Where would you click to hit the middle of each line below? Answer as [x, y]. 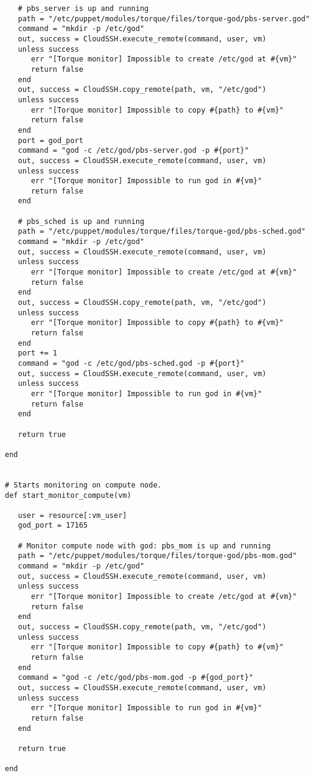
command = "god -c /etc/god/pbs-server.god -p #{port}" [133, 151]
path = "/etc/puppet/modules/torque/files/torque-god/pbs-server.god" [164, 19]
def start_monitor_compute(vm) [68, 495]
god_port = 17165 [53, 526]
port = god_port [51, 140]
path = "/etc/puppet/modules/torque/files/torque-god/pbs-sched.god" [162, 232]
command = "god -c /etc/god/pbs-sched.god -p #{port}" [131, 363]
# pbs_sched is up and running [81, 221]
